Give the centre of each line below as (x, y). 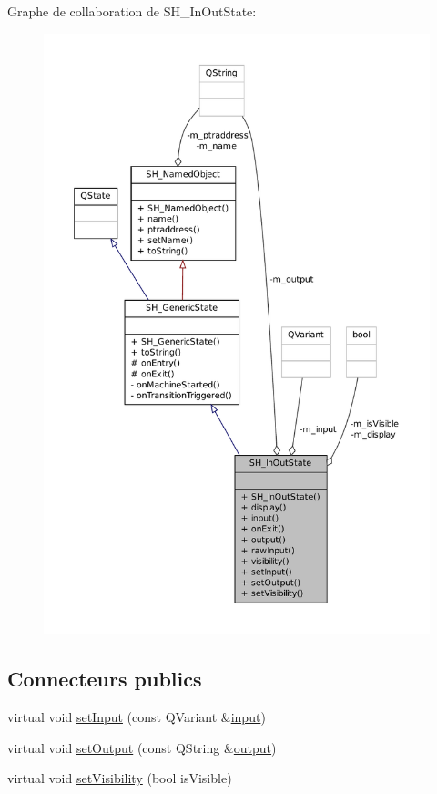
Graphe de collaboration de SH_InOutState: (132, 11)
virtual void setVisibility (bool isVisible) (120, 778)
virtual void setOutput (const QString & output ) (142, 747)
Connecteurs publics (105, 679)
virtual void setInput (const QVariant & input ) (137, 717)
